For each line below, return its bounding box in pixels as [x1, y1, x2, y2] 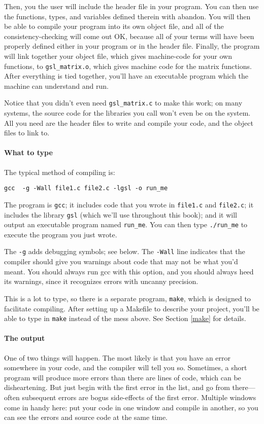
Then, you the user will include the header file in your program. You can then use [4, 1, 259, 11]
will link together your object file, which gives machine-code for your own [4, 50, 233, 61]
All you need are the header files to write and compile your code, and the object [4, 117, 253, 128]
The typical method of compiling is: [4, 166, 115, 177]
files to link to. [4, 127, 50, 138]
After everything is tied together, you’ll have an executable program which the [4, 70, 248, 81]
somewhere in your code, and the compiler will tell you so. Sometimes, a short [4, 362, 247, 373]
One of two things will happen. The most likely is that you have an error [4, 352, 231, 363]
